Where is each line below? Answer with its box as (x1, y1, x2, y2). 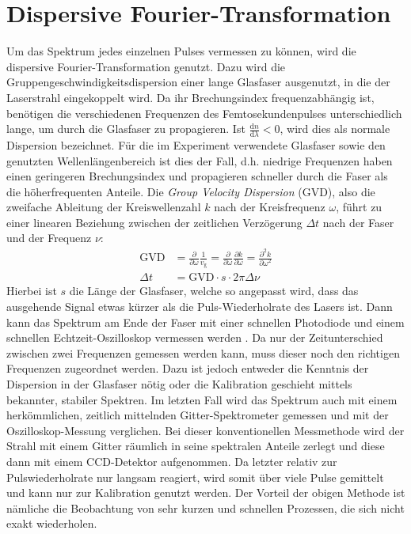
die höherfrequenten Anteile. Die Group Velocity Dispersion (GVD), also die (6, 183, 375, 199)
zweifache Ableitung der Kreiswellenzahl (6, 199, 201, 215)
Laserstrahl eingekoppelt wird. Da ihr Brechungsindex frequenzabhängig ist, (6, 89, 375, 105)
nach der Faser (322, 214, 394, 230)
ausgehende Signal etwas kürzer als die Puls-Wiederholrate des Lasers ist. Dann (6, 298, 393, 315)
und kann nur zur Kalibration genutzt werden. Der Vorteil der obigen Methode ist (6, 484, 405, 501)
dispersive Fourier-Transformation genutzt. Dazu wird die (6, 58, 286, 74)
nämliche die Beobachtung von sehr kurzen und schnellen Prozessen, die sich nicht (6, 499, 405, 516)
